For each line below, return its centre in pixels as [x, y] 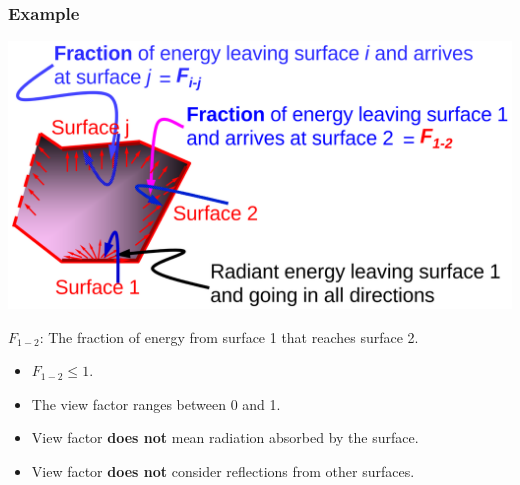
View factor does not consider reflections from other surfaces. [223, 470]
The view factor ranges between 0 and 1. [156, 403]
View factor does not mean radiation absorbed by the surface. [225, 437]
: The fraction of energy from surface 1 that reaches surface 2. [229, 336]
